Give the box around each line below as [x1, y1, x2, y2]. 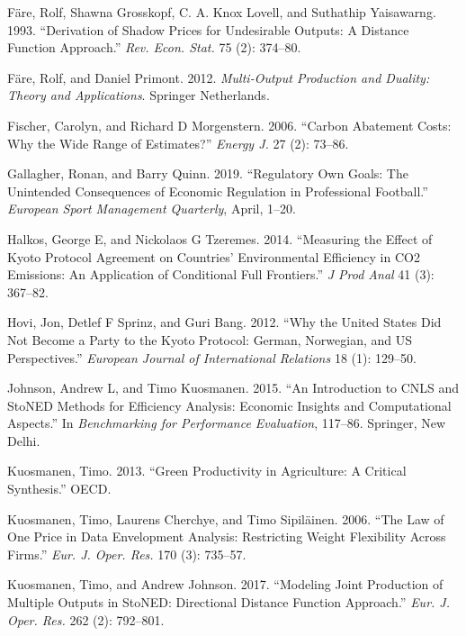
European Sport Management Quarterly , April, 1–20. [7, 199, 296, 218]
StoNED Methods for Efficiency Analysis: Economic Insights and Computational [7, 395, 452, 414]
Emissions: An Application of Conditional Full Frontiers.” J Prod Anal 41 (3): [7, 265, 435, 284]
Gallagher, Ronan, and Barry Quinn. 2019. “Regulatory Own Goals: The [7, 164, 408, 183]
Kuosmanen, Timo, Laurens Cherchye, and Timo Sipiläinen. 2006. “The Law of [7, 509, 444, 528]
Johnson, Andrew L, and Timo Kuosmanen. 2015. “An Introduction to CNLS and [7, 378, 460, 397]
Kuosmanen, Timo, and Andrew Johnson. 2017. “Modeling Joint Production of [7, 575, 444, 594]
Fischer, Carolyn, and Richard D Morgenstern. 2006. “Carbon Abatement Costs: [7, 115, 452, 134]
